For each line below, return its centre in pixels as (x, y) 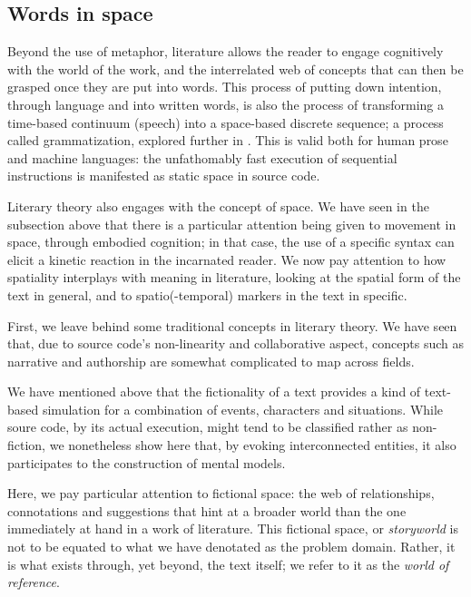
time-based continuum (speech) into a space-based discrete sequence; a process (226, 122)
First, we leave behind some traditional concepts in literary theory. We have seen (232, 325)
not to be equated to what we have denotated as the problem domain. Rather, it (231, 547)
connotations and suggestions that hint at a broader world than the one (207, 510)
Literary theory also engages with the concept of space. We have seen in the (218, 206)
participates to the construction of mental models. (147, 462)
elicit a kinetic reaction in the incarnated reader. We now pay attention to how (227, 259)
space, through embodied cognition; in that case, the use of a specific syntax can (231, 242)
